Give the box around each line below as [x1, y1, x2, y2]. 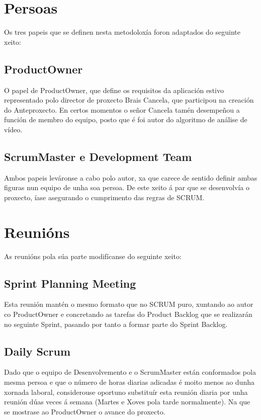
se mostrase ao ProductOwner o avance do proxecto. [4, 406, 165, 416]
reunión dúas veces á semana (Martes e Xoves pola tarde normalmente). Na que [4, 396, 250, 407]
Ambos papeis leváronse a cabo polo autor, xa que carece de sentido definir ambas [4, 172, 257, 183]
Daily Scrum [4, 343, 71, 359]
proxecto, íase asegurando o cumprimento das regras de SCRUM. [4, 192, 205, 202]
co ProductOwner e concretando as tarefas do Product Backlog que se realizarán [4, 308, 252, 319]
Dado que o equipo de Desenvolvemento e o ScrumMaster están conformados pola [4, 367, 256, 377]
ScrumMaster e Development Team [4, 148, 192, 164]
